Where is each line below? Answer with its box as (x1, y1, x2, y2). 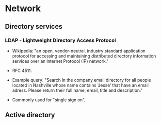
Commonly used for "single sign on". (12, 97, 86, 103)
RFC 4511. (12, 68, 32, 73)
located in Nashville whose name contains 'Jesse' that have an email (12, 82, 149, 88)
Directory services (5, 22, 63, 31)
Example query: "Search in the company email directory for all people (12, 77, 151, 83)
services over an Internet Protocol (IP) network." (12, 58, 109, 64)
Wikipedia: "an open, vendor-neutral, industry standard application (12, 48, 145, 53)
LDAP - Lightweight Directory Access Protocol (5, 37, 116, 44)
